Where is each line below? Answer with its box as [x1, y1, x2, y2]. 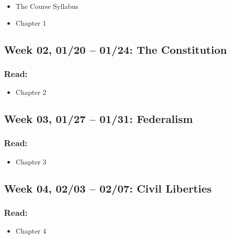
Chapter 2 [15, 87, 46, 97]
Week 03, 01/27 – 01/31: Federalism [4, 111, 193, 126]
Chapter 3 [15, 156, 46, 166]
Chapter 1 [15, 17, 46, 28]
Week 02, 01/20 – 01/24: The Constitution [4, 41, 227, 57]
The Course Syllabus [15, 1, 79, 11]
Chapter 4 [15, 226, 46, 236]
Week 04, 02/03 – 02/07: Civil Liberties [4, 180, 212, 196]
